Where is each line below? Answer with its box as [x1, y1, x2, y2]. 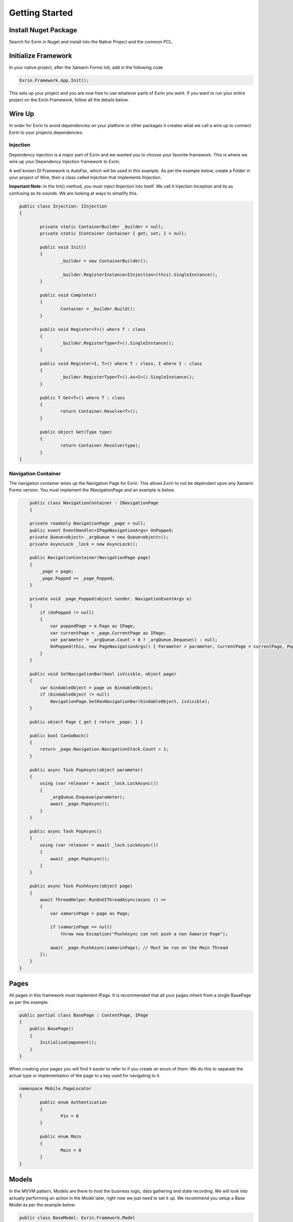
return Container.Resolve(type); [60, 443, 141, 448]
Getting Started [9, 7, 73, 18]
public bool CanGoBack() [29, 733, 89, 738]
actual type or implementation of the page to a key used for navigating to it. [9, 1073, 161, 1079]
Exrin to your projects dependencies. [9, 130, 84, 135]
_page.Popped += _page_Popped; [40, 575, 115, 581]
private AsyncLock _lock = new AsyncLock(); [29, 541, 138, 547]
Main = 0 [60, 1147, 82, 1153]
